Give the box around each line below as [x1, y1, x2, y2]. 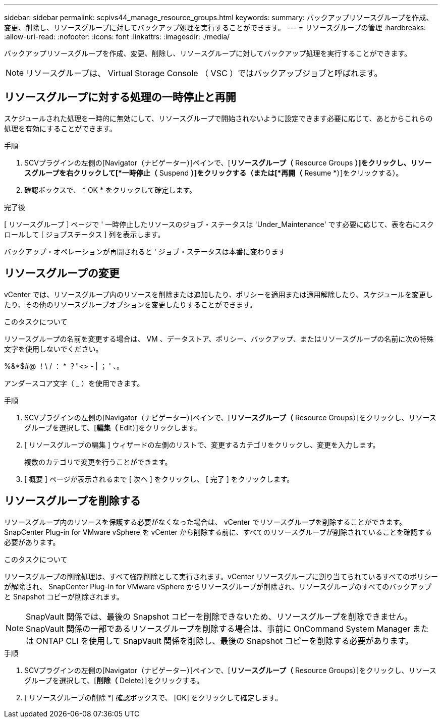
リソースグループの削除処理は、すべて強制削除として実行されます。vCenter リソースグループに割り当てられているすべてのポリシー [4, 572, 438, 581]
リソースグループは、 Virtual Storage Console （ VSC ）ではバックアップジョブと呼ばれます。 [26, 68, 382, 78]
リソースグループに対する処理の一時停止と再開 [4, 91, 236, 104]
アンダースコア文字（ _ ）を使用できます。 [4, 378, 144, 387]
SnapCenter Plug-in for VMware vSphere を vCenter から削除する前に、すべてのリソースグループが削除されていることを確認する [4, 527, 432, 536]
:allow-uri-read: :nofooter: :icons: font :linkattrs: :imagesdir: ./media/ [4, 32, 230, 41]
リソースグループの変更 [4, 267, 120, 280]
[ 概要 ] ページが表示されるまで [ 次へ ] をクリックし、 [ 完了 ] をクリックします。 [24, 474, 294, 483]
